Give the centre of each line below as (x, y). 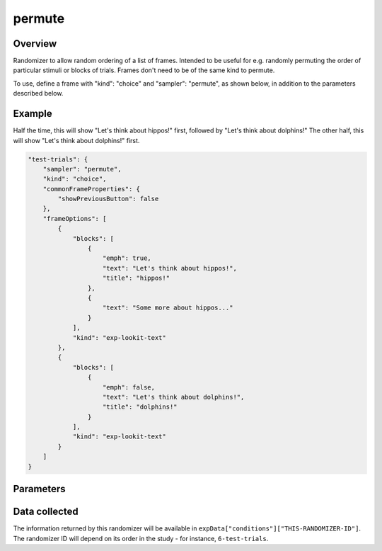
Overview (35, 44)
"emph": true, (127, 258)
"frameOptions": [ (75, 218)
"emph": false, (129, 387)
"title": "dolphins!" (140, 407)
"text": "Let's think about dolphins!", (174, 397)
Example (33, 114)
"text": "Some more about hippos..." (168, 308)
